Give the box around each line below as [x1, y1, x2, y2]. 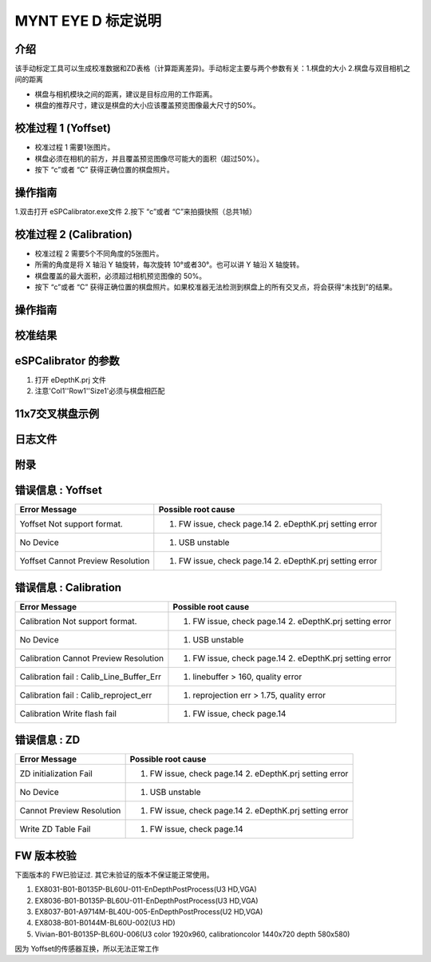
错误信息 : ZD [14, 733, 81, 747]
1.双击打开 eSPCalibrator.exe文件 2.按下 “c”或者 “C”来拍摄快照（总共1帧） [14, 206, 257, 216]
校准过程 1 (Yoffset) [14, 121, 112, 135]
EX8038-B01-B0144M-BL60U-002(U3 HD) [34, 918, 176, 928]
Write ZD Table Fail [19, 824, 91, 835]
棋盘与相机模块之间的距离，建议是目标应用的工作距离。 [34, 89, 217, 99]
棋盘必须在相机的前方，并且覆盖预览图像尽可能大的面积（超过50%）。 [34, 153, 263, 163]
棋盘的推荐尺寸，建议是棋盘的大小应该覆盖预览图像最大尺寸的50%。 [34, 101, 260, 110]
